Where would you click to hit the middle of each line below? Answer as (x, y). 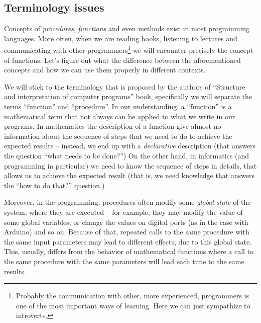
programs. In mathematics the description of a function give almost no (113, 126)
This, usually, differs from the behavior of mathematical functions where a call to (129, 251)
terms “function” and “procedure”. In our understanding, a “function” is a (118, 106)
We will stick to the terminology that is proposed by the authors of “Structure (125, 86)
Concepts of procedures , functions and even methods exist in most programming (127, 28)
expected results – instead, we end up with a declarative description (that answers (130, 146)
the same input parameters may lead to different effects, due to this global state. (128, 241)
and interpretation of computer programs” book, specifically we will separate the (128, 96)
